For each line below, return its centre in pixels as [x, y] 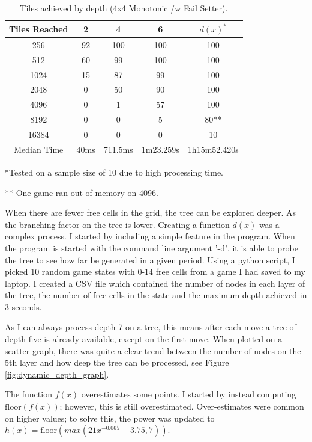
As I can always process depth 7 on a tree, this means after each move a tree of [151, 327]
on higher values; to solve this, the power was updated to [110, 418]
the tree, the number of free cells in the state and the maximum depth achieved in [156, 295]
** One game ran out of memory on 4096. [82, 192]
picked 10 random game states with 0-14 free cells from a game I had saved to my [155, 272]
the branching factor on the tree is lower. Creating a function [117, 224]
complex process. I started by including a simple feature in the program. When [150, 236]
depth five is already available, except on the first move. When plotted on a [144, 339]
